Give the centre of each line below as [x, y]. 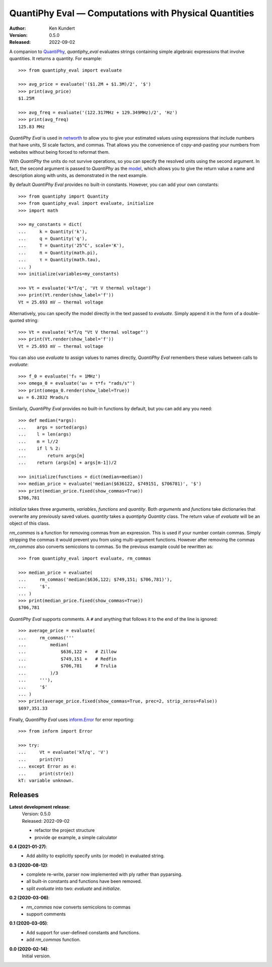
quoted [17, 321]
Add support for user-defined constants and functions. [83, 932]
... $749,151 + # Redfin [67, 659]
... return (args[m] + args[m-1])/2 [67, 463]
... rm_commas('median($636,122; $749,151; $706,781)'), [95, 579]
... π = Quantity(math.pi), [58, 253]
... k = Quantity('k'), [53, 231]
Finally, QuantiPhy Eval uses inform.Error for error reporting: [72, 719]
